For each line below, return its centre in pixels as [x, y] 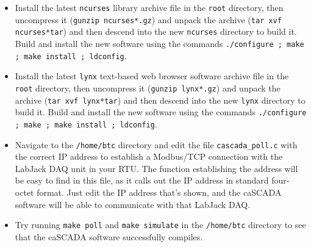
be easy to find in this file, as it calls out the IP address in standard [142, 180]
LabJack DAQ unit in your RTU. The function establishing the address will [156, 168]
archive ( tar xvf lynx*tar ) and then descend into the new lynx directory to [160, 100]
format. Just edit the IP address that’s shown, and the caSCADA [159, 192]
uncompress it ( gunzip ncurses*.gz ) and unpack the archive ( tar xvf [148, 19]
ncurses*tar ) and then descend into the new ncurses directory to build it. [156, 31]
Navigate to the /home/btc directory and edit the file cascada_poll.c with [156, 144]
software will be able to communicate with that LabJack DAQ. [133, 204]
